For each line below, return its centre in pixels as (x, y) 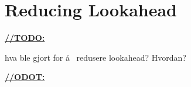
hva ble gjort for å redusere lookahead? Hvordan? (95, 57)
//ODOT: (25, 77)
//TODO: (25, 38)
